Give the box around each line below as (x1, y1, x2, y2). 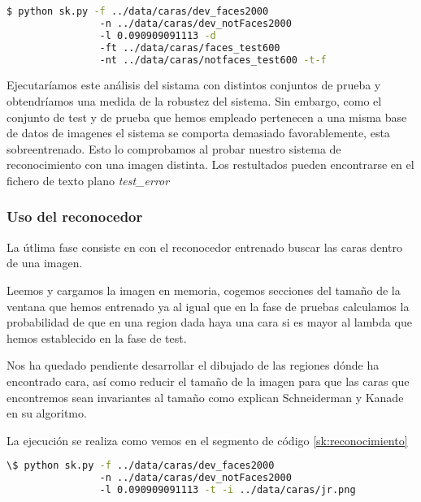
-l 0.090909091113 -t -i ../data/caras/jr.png (99, 484, 356, 496)
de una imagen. (7, 254, 83, 271)
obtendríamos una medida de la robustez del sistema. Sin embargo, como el (7, 92, 382, 109)
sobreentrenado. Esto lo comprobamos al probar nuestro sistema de (7, 140, 341, 157)
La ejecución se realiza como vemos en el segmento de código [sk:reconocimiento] (7, 431, 408, 448)
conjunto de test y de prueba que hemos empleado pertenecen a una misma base (7, 108, 407, 125)
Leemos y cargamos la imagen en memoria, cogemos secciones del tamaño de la (7, 281, 401, 298)
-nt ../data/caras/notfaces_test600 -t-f (99, 54, 327, 66)
